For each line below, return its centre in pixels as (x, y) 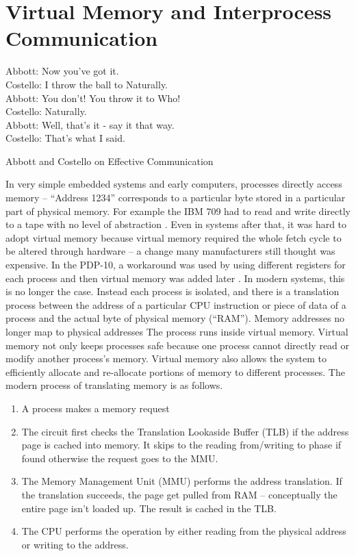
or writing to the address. (75, 544)
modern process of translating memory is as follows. (114, 385)
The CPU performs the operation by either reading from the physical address (184, 531)
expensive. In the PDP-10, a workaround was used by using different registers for (176, 265)
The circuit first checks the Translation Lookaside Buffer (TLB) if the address (185, 431)
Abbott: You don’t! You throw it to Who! (93, 98)
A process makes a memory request (96, 408)
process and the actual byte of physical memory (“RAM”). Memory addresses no (175, 318)
